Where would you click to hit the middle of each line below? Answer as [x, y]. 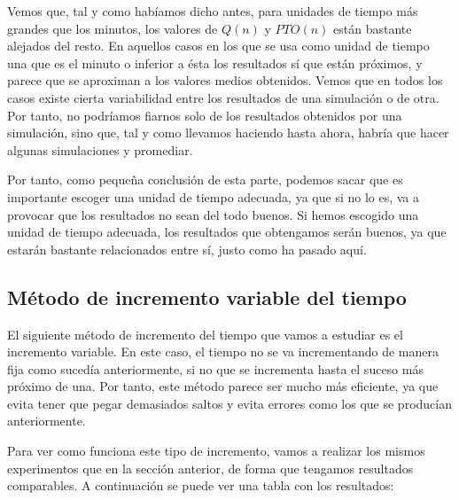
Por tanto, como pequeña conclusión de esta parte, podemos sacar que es [205, 180]
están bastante [373, 28]
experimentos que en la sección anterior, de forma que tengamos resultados [210, 468]
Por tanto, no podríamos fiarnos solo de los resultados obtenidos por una [205, 115]
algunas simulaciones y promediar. [100, 149]
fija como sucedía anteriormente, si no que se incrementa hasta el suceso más [215, 368]
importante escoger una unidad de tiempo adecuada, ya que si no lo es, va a [214, 196]
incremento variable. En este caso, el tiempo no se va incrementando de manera [223, 352]
